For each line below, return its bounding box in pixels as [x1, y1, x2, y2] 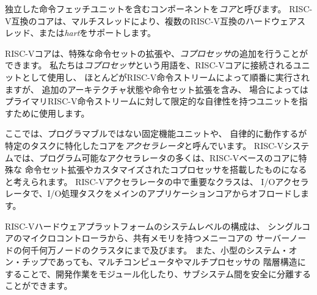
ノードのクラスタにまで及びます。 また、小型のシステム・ [56, 243, 289, 256]
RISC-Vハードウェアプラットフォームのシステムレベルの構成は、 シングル [5, 219, 302, 232]
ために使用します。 [13, 106, 90, 119]
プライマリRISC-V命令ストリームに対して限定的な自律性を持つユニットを [5, 95, 299, 107]
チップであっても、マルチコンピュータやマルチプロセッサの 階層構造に [21, 255, 306, 268]
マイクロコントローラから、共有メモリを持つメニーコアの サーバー [21, 231, 290, 244]
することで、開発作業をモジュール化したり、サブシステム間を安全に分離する [5, 267, 312, 280]
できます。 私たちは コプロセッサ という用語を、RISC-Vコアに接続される [5, 59, 293, 71]
